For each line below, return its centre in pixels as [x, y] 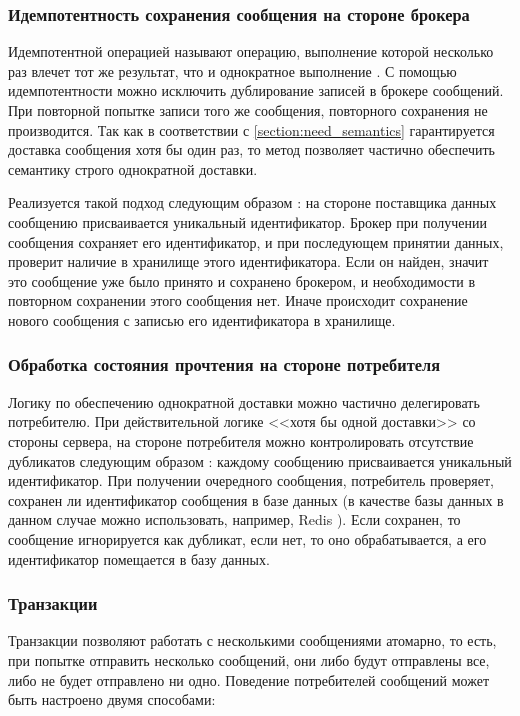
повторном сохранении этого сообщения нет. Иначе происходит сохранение [238, 300]
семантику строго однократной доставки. [133, 168]
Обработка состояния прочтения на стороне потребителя [224, 364]
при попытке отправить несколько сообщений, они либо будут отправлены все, [249, 659]
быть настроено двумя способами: [112, 699]
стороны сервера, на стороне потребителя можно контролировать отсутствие [241, 440]
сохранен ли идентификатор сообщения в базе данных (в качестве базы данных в [256, 499]
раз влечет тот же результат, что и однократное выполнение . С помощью [232, 70]
